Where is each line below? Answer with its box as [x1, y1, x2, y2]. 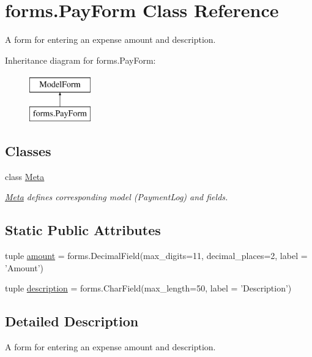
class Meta [5, 170, 45, 182]
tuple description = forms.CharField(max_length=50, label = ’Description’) [5, 282, 292, 295]
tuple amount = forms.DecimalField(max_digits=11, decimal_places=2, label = [5, 249, 308, 262]
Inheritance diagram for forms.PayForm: [5, 53, 156, 66]
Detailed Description [5, 312, 139, 331]
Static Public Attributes [5, 220, 161, 239]
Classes [5, 141, 51, 160]
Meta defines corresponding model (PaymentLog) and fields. [5, 190, 228, 203]
